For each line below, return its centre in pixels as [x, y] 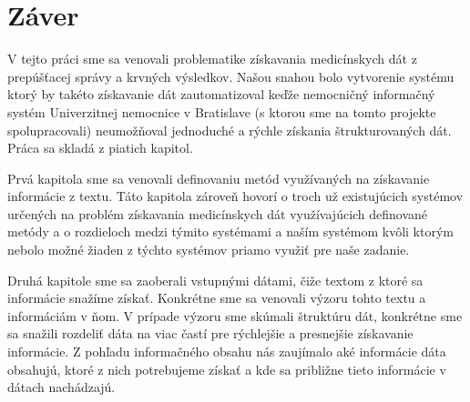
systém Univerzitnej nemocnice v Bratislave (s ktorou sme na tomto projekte [222, 111]
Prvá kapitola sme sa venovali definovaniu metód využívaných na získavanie [219, 178]
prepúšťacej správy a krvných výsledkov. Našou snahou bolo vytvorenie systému [231, 76]
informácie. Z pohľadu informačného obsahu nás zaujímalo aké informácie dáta [227, 352]
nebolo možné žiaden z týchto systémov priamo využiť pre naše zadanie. [209, 250]
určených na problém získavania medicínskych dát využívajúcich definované [218, 213]
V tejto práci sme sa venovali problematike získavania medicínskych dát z [212, 59]
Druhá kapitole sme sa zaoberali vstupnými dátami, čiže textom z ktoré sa [215, 280]
